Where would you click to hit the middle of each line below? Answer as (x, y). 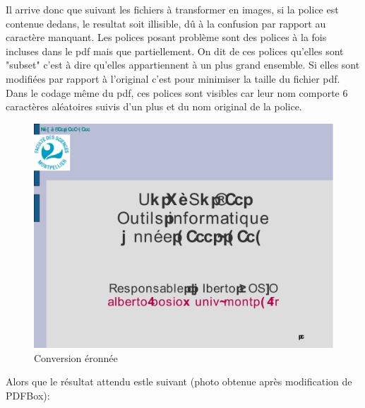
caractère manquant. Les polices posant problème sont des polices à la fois (166, 37)
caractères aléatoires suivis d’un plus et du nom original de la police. (154, 106)
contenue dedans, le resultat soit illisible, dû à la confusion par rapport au (166, 23)
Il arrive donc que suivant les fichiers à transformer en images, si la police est (172, 9)
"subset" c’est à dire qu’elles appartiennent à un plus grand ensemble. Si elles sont (183, 65)
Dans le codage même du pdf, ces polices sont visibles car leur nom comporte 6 (177, 92)
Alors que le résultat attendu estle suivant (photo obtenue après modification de (179, 381)
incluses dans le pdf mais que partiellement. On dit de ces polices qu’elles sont (175, 51)
